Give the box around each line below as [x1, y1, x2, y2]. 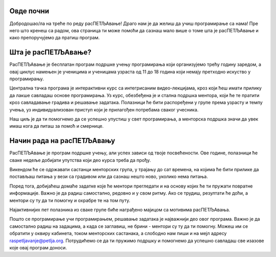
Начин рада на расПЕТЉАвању [9, 136, 116, 145]
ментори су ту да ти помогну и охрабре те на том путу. [9, 197, 130, 203]
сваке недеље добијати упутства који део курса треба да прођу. [9, 157, 151, 163]
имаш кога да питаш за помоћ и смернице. [9, 123, 104, 129]
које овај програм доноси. [9, 244, 67, 250]
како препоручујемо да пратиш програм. [9, 35, 100, 41]
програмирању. [9, 76, 44, 82]
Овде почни [9, 7, 50, 15]
